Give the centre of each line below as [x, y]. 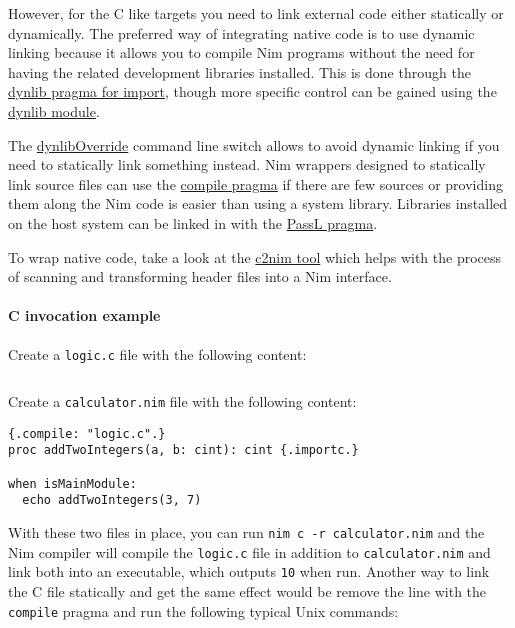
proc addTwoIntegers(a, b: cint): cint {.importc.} [183, 450]
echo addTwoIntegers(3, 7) [112, 500]
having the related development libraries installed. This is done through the [239, 71]
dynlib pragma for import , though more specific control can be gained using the [252, 91]
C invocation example [84, 315]
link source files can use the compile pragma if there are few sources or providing [255, 183]
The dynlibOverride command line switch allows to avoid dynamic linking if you [254, 144]
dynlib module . [54, 110]
